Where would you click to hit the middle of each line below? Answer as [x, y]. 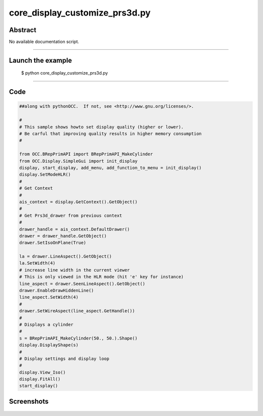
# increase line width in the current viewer [75, 270]
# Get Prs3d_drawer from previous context [71, 215]
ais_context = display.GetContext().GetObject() [78, 202]
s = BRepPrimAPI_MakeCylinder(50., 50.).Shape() [78, 338]
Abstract [23, 30]
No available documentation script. [44, 42]
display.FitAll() [40, 379]
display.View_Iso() [42, 372]
